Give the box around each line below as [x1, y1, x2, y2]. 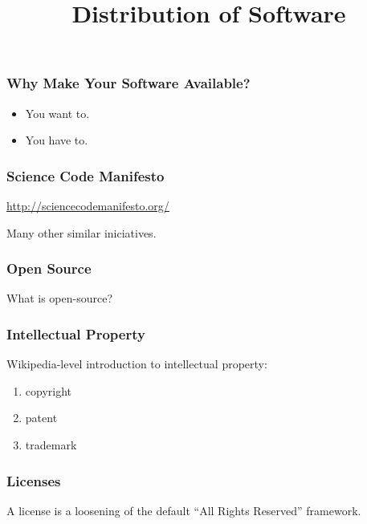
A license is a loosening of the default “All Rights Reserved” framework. [6, 502, 361, 518]
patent [25, 409, 58, 426]
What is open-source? [6, 290, 113, 307]
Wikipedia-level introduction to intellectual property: [6, 355, 267, 372]
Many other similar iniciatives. [6, 224, 157, 241]
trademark [25, 437, 77, 453]
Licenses [6, 470, 61, 490]
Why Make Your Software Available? [6, 73, 251, 93]
